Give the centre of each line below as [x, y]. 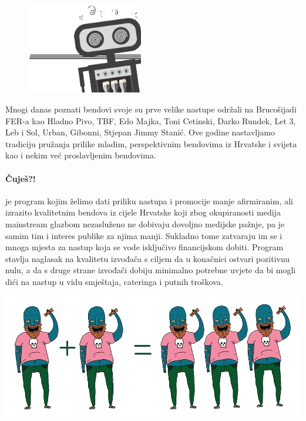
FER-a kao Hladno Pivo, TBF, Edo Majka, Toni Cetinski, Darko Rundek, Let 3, [151, 120]
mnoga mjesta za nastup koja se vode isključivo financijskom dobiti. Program [144, 247]
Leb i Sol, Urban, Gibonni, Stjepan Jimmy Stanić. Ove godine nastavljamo [140, 132]
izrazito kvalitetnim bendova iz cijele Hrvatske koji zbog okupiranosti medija [143, 212]
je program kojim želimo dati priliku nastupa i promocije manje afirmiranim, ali [149, 200]
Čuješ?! [21, 178]
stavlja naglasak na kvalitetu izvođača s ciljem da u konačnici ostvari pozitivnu [148, 258]
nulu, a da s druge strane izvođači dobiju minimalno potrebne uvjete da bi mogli [151, 270]
